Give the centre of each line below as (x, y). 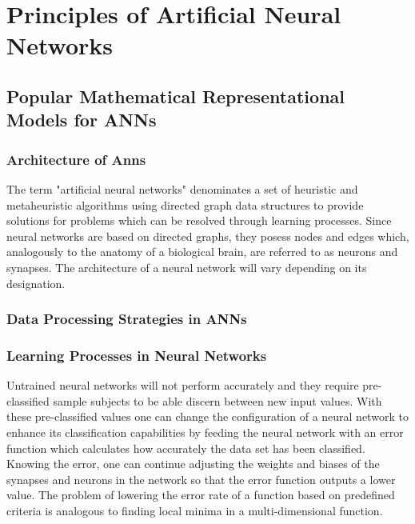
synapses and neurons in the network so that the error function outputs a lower (201, 479)
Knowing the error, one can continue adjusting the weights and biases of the (193, 464)
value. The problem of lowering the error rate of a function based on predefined (201, 495)
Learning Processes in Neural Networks (137, 355)
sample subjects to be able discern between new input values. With (217, 400)
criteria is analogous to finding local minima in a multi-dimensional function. (195, 510)
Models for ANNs (82, 120)
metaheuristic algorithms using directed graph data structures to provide (185, 204)
